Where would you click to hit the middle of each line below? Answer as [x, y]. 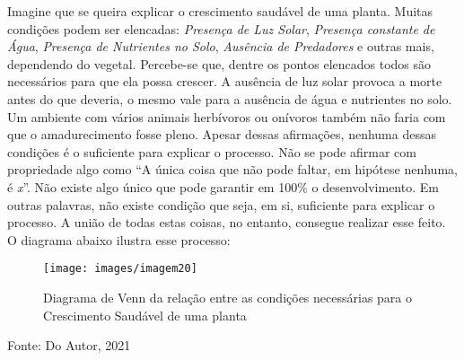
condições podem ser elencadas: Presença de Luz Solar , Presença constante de [221, 28]
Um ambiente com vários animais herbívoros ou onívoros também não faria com [227, 116]
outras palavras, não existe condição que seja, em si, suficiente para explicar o [221, 204]
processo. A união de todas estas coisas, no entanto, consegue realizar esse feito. [227, 222]
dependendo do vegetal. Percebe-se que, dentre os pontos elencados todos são [219, 63]
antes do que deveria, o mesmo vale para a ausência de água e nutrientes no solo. [230, 98]
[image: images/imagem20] [120, 269]
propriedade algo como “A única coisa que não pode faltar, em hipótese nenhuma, [232, 169]
